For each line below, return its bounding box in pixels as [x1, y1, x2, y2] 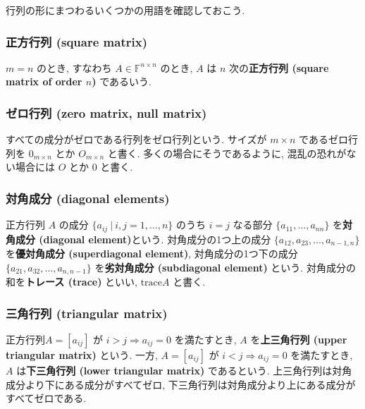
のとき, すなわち [37, 60, 112, 75]
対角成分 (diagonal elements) [6, 189, 170, 207]
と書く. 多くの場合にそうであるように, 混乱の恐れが [107, 145, 347, 160]
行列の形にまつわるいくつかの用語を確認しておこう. [6, 3, 245, 17]
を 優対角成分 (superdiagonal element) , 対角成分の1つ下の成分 [6, 246, 298, 261]
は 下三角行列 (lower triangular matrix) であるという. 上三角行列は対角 [16, 362, 352, 377]
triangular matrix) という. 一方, [6, 347, 158, 362]
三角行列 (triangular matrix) [6, 304, 168, 322]
